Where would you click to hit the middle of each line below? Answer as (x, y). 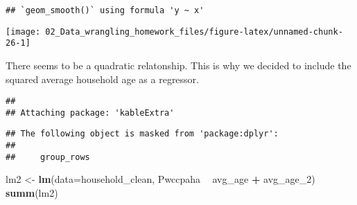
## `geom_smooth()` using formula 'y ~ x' (105, 10)
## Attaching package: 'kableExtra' (90, 113)
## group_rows (48, 157)
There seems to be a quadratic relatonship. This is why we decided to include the (178, 65)
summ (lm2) (32, 193)
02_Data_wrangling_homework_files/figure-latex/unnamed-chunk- (194, 32)
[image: (23, 32)
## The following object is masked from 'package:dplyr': (142, 134)
